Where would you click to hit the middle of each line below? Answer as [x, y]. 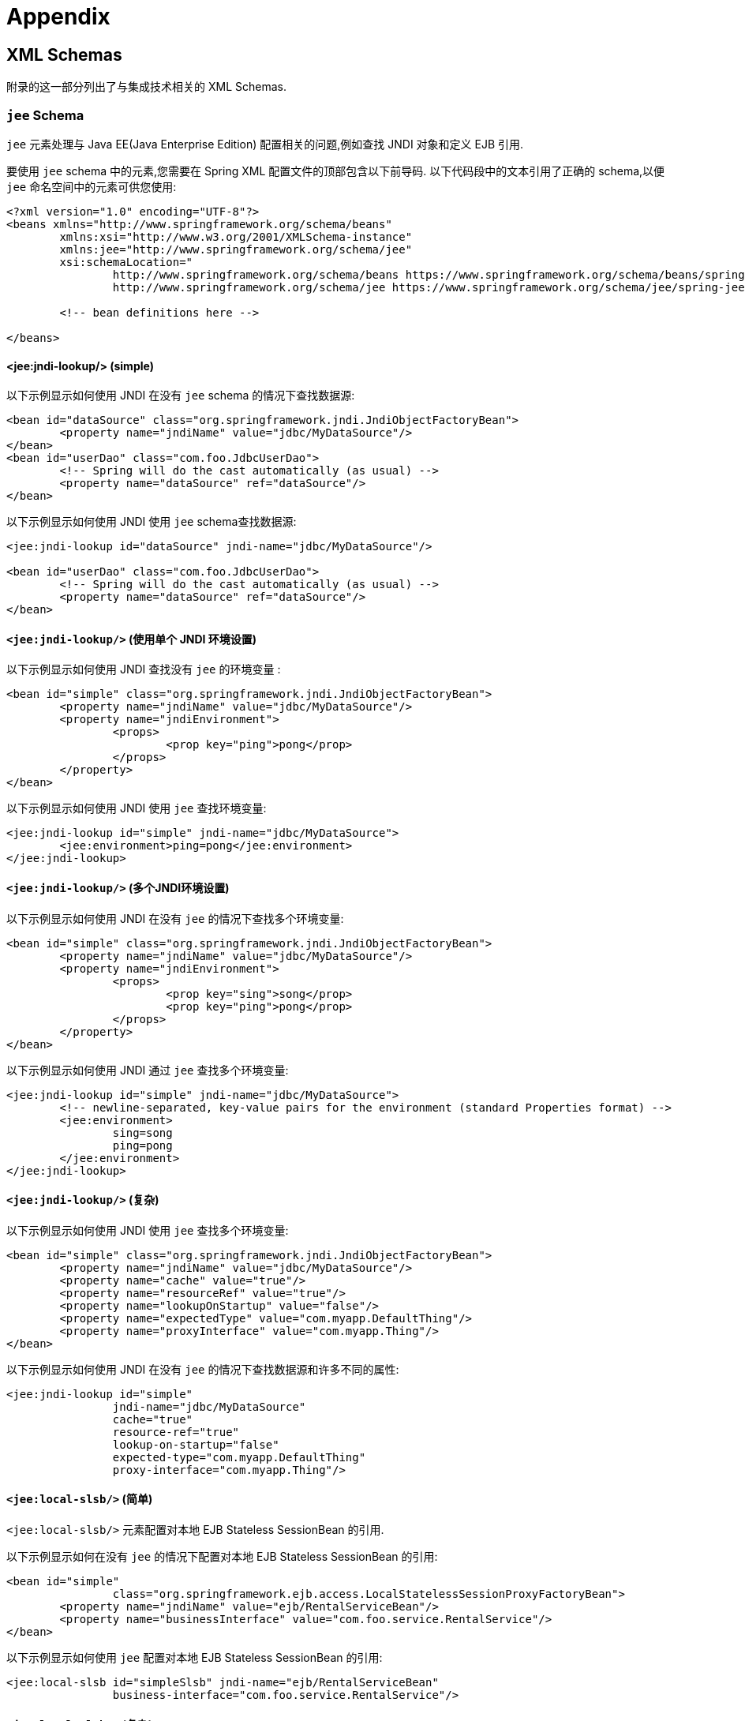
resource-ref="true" [176, 1432]
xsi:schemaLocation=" [126, 262]
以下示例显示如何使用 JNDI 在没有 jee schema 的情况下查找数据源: [181, 396]
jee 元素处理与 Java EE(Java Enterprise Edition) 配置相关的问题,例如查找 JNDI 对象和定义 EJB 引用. [265, 144]
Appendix [58, 17]
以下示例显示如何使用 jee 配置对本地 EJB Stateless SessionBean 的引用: [195, 1658]
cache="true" [153, 1419]
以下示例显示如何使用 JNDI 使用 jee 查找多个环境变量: [148, 1230]
